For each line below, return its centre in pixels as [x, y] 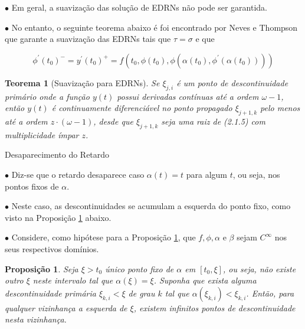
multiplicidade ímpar [42, 134]
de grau [142, 293]
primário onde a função [47, 96]
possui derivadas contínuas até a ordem [188, 96]
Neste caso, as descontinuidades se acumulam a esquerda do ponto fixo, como [151, 206]
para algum [206, 174]
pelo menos [280, 108]
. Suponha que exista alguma [205, 280]
